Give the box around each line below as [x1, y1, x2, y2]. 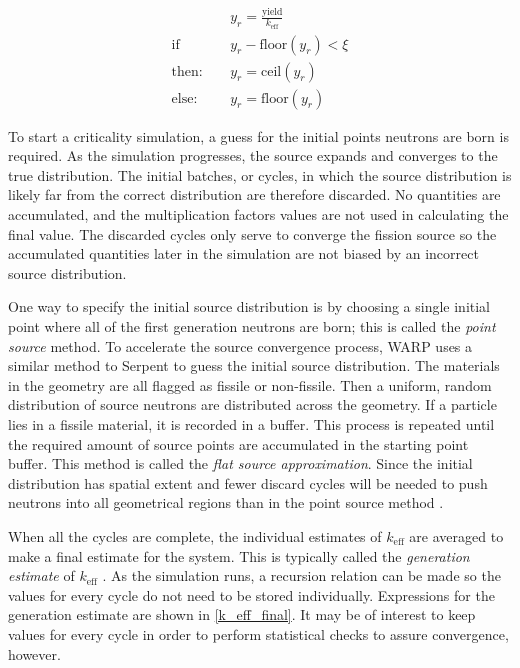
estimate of [8, 565, 75, 586]
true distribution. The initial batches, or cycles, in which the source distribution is [8, 164, 512, 185]
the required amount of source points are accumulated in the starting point [8, 433, 469, 454]
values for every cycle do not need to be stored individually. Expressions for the [8, 584, 495, 605]
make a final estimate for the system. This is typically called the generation [8, 545, 470, 566]
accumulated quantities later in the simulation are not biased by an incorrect [8, 243, 479, 264]
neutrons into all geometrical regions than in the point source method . [8, 492, 444, 513]
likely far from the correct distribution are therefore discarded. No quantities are [8, 184, 501, 205]
